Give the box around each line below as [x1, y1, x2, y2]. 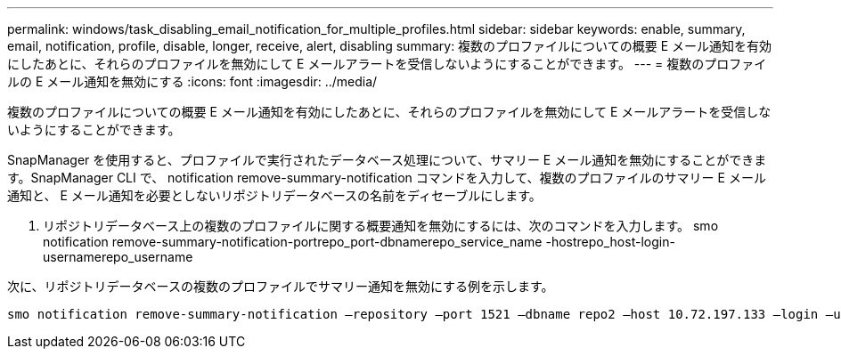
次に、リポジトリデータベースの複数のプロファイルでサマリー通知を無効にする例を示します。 [7, 279, 554, 294]
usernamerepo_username [43, 249, 193, 264]
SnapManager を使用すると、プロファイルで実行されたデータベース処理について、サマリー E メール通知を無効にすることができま [7, 152, 767, 167]
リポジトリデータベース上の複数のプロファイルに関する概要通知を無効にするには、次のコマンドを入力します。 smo [43, 218, 719, 233]
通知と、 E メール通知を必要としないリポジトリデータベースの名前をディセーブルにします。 [7, 188, 542, 203]
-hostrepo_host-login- [545, 234, 675, 249]
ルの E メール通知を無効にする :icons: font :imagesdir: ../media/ [7, 74, 378, 89]
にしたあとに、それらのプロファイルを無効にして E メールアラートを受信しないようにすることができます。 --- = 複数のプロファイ [7, 56, 767, 71]
